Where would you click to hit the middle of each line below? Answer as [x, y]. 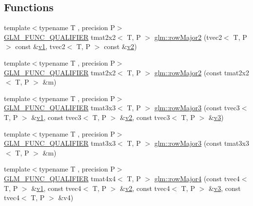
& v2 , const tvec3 [145, 117]
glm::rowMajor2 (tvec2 [188, 37]
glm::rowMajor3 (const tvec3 [197, 108]
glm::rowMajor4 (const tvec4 [197, 178]
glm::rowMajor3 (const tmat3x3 [202, 143]
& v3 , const [224, 188]
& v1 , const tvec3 [56, 117]
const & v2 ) [120, 46]
